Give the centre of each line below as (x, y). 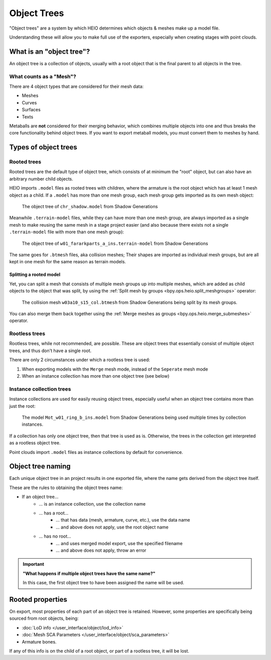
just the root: (22, 406)
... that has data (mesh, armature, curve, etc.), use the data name (123, 520)
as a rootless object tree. (35, 443)
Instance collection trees (40, 389)
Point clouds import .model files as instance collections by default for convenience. (96, 452)
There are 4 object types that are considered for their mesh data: (77, 86)
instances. (33, 424)
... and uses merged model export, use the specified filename (119, 543)
